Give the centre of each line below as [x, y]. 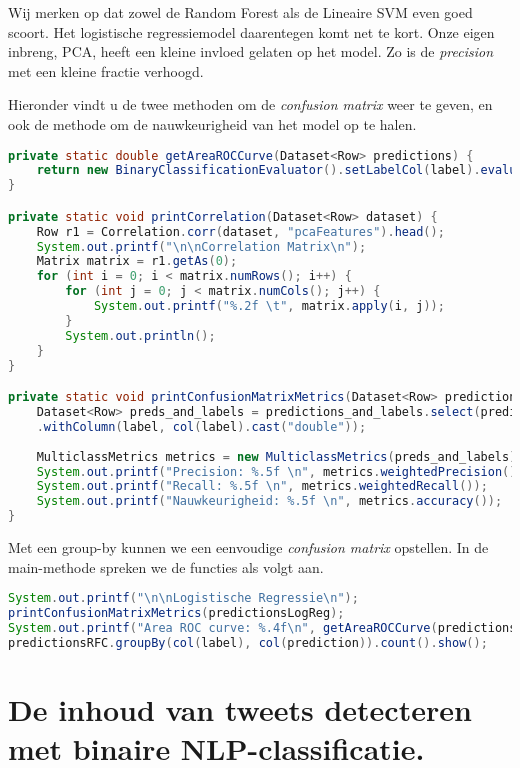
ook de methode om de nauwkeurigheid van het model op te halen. [212, 123]
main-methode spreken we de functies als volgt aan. [166, 566]
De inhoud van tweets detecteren [240, 708]
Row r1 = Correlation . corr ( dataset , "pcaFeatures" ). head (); [240, 231]
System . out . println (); [140, 335]
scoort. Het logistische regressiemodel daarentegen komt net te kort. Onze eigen [251, 31]
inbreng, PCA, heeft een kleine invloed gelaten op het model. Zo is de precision [251, 51]
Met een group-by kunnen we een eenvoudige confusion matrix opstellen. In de [248, 547]
